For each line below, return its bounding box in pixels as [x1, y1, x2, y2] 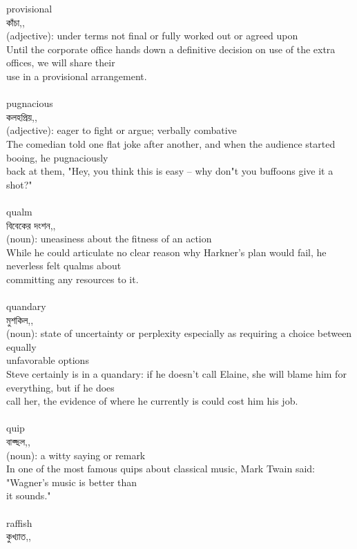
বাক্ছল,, [6, 434, 30, 448]
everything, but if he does [6, 380, 115, 394]
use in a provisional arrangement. [6, 68, 147, 83]
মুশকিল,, [6, 312, 34, 327]
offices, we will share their [6, 55, 115, 70]
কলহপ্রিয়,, [6, 109, 37, 124]
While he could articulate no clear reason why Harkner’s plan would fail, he [6, 244, 327, 259]
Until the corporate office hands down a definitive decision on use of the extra [6, 41, 336, 56]
